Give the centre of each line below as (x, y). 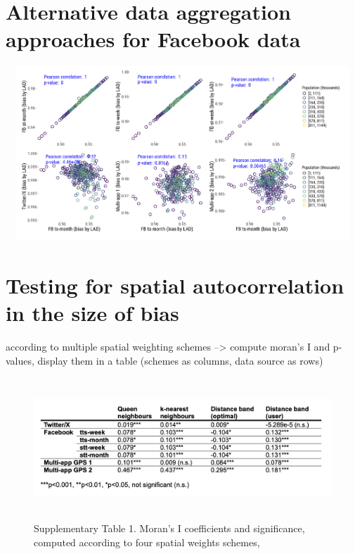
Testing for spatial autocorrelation (175, 285)
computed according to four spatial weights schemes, (147, 542)
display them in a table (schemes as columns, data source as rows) (180, 360)
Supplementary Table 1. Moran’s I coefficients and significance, (169, 528)
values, (20, 360)
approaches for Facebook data (153, 39)
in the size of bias (92, 313)
